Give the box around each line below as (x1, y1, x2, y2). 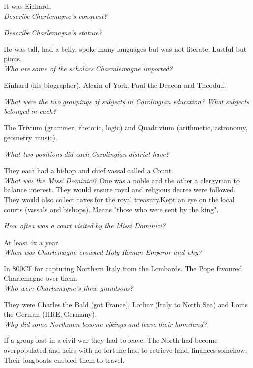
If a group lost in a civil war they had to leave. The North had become (4, 335, 218, 345)
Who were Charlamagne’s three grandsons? (4, 283, 133, 293)
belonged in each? (4, 106, 56, 116)
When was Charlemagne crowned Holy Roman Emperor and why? (4, 247, 202, 257)
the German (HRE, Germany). (4, 309, 96, 319)
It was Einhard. (4, 1, 51, 11)
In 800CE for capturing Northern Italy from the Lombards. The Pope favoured (4, 263, 242, 273)
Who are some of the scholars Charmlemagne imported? (4, 63, 173, 73)
